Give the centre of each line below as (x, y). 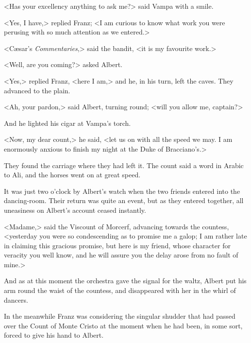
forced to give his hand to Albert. (54, 335)
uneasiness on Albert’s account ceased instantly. (75, 210)
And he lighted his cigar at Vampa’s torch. (67, 123)
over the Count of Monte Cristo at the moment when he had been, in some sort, (123, 325)
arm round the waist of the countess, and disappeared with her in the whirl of (120, 290)
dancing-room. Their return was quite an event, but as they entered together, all (124, 200)
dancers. (16, 300)
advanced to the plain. (37, 90)
